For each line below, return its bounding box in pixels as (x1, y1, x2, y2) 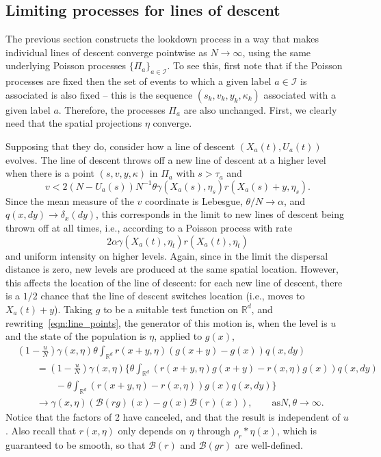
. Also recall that (5, 423, 77, 437)
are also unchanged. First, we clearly (183, 102, 337, 116)
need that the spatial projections (5, 116, 142, 130)
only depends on (118, 423, 187, 437)
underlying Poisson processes (5, 58, 127, 73)
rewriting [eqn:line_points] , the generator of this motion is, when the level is (5, 315, 328, 330)
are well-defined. (235, 437, 303, 452)
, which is (276, 423, 317, 437)
